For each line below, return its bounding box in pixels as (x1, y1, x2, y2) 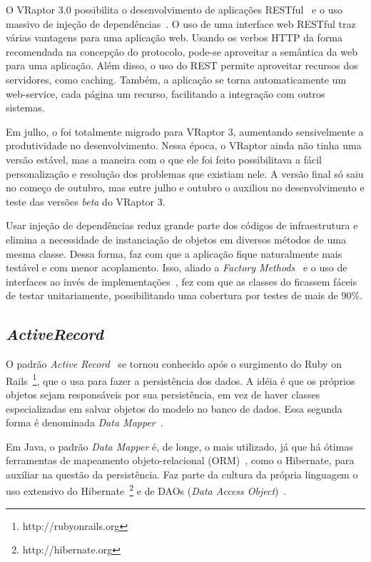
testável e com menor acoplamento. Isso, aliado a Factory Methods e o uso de (6, 260, 347, 275)
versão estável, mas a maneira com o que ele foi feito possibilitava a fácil (6, 151, 322, 166)
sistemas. (6, 100, 45, 115)
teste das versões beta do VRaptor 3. (6, 194, 166, 209)
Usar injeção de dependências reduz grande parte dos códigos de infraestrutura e (6, 218, 358, 233)
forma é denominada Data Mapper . (6, 415, 163, 430)
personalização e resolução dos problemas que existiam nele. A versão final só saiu (6, 166, 364, 181)
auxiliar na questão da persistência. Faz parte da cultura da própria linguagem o (6, 466, 358, 481)
